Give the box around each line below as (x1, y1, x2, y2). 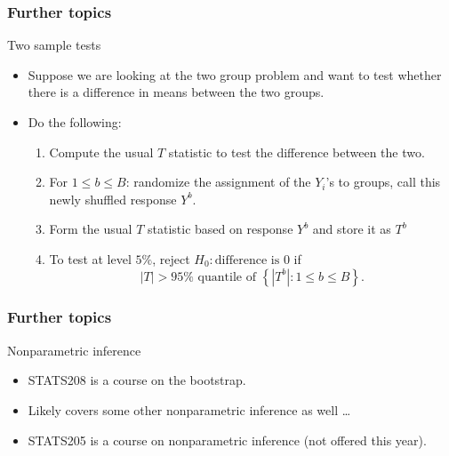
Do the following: (28, 113, 122, 131)
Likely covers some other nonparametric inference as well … (28, 400, 351, 419)
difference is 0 (214, 253, 290, 267)
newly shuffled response (49, 189, 177, 208)
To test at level (49, 249, 132, 268)
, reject (152, 249, 190, 268)
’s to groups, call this (325, 172, 441, 191)
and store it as (312, 220, 391, 238)
